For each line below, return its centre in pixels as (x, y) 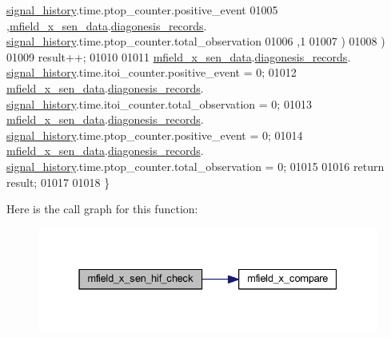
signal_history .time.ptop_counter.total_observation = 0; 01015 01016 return (195, 166)
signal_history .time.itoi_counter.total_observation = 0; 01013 (159, 103)
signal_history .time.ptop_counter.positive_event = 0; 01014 (155, 135)
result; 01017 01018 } (58, 182)
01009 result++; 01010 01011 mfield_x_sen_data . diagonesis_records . (179, 56)
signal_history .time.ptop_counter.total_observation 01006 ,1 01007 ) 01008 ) (196, 41)
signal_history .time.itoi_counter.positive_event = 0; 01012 (152, 72)
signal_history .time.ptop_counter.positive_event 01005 (142, 10)
